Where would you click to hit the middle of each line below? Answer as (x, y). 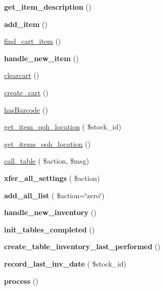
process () (21, 281)
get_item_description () (48, 7)
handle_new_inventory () (50, 212)
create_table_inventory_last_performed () (82, 246)
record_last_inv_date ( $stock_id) (65, 263)
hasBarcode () (26, 109)
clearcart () (22, 75)
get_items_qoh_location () (48, 143)
